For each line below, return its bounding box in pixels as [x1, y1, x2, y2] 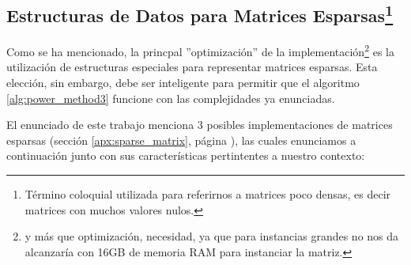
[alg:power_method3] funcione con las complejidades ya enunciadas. [6, 89, 335, 106]
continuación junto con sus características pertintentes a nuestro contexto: [6, 147, 365, 164]
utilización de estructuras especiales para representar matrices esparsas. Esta [6, 59, 378, 75]
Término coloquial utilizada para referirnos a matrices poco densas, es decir [25, 186, 391, 203]
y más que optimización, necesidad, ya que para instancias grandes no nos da [25, 228, 399, 244]
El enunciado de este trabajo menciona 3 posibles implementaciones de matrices [6, 116, 393, 133]
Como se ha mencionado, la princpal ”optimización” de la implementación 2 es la [6, 41, 394, 59]
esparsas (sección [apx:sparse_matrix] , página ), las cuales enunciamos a [6, 131, 356, 148]
